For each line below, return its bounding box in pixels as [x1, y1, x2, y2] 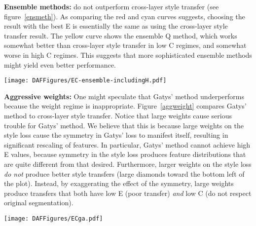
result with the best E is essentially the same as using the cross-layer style [4, 21, 228, 31]
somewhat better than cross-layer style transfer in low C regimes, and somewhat [4, 40, 247, 50]
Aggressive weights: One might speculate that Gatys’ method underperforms [4, 91, 244, 101]
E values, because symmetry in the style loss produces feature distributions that [4, 149, 246, 159]
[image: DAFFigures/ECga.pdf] [4, 215, 103, 222]
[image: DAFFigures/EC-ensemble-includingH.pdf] [4, 77, 167, 84]
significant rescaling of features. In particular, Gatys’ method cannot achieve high [4, 139, 251, 150]
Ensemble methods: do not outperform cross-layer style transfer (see [4, 1, 219, 11]
